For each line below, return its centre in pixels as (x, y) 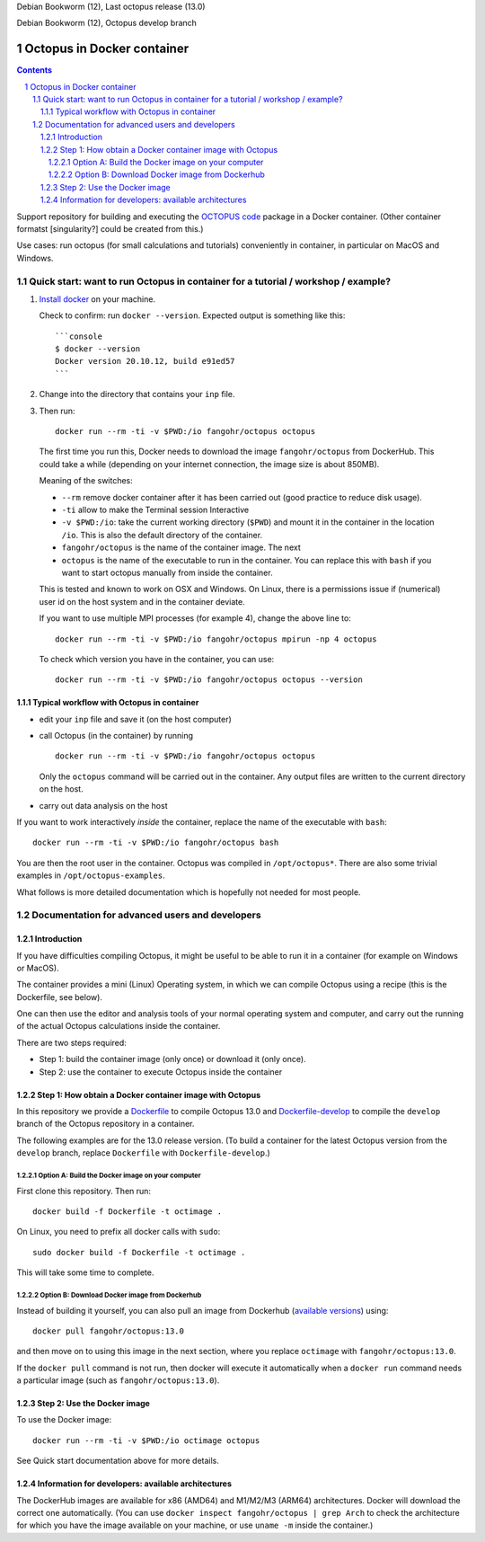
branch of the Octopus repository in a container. (106, 1124)
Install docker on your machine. (97, 299)
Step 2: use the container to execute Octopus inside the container (161, 1072)
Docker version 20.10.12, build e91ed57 (145, 361)
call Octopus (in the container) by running (116, 736)
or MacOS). (38, 968)
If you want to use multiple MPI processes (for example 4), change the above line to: (195, 618)
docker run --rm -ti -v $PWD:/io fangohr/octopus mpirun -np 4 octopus (216, 639)
